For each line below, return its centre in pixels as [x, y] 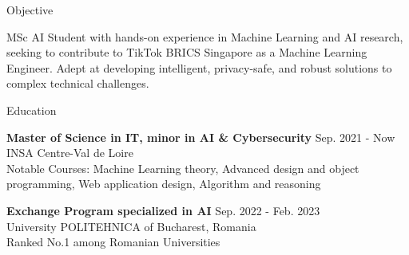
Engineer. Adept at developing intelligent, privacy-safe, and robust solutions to [199, 67]
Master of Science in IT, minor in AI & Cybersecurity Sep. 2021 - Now [201, 137]
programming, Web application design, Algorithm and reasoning [164, 184]
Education [32, 110]
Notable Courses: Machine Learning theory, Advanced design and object [183, 168]
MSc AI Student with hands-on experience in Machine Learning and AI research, [205, 36]
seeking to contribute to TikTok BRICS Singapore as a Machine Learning [187, 52]
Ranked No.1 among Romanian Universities [113, 242]
